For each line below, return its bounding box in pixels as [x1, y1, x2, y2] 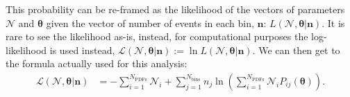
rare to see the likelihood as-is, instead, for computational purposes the [6, 29, 308, 44]
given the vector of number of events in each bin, [46, 15, 254, 30]
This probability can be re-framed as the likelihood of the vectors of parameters [6, 2, 345, 16]
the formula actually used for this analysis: [6, 56, 187, 71]
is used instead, [49, 42, 115, 57]
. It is [322, 15, 345, 30]
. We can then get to [252, 42, 340, 57]
